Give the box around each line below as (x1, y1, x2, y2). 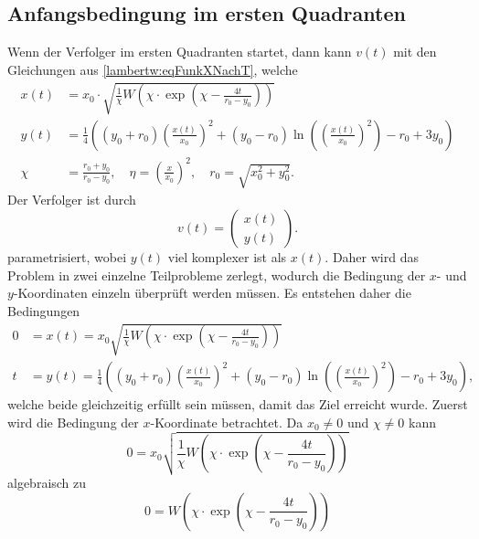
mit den (393, 42, 437, 61)
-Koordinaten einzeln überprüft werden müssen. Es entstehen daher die (13, 283, 411, 302)
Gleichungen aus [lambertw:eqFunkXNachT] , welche (7, 59, 298, 79)
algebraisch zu (7, 472, 87, 491)
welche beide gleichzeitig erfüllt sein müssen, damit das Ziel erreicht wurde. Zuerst (7, 395, 468, 414)
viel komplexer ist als (167, 248, 287, 267)
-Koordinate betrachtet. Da (150, 412, 303, 431)
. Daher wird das (325, 248, 419, 267)
